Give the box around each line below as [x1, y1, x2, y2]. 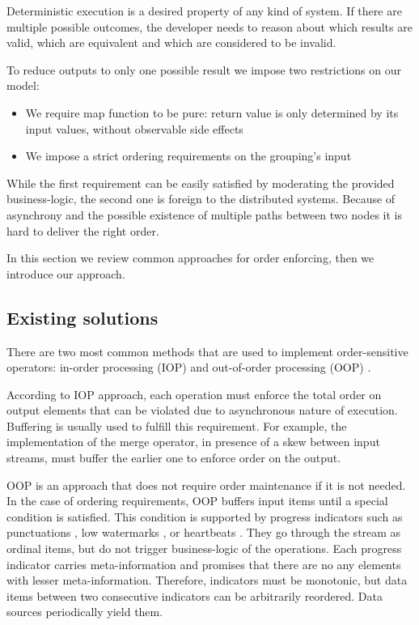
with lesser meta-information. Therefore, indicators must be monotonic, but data [6, 572, 408, 589]
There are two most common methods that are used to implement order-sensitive [6, 342, 408, 359]
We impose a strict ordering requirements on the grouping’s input [25, 147, 352, 164]
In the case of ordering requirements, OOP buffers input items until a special [6, 492, 388, 509]
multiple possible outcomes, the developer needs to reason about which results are [6, 18, 413, 35]
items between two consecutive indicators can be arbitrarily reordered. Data [6, 587, 383, 604]
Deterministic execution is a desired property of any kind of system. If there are [6, 2, 402, 19]
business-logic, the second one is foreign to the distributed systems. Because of [6, 190, 396, 207]
